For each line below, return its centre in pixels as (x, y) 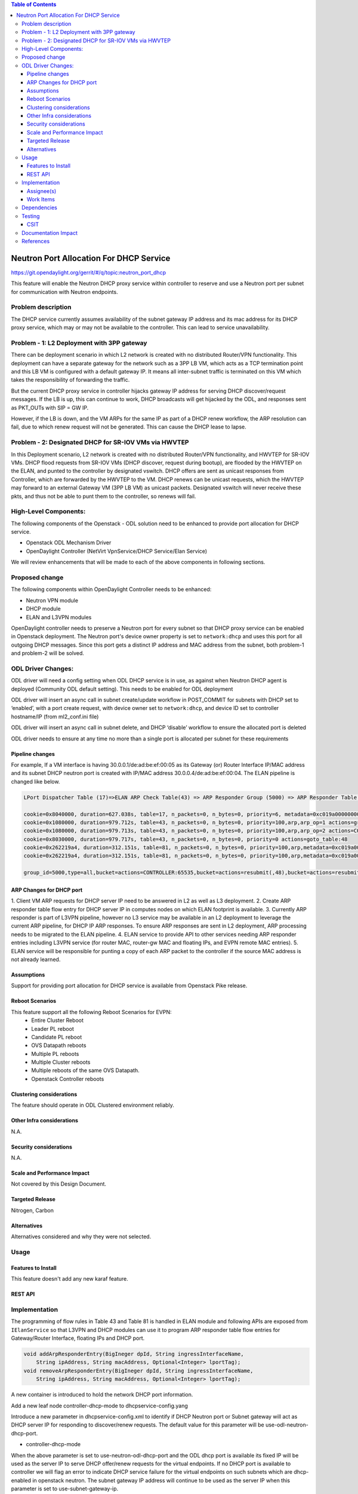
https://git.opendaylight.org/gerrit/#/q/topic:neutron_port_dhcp (89, 273)
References (36, 241)
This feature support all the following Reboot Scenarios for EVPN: (92, 1012)
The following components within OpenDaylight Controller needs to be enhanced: (111, 589)
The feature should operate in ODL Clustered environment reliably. (92, 1105)
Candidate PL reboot (57, 1037)
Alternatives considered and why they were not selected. (81, 1236)
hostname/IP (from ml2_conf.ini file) (55, 717)
